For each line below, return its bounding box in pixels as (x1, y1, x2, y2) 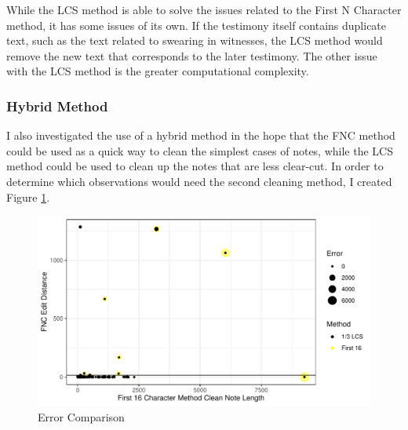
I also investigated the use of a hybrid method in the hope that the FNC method (6, 127, 395, 144)
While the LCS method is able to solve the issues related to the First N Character (6, 2, 402, 17)
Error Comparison (38, 408, 125, 425)
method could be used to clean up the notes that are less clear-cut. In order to (6, 158, 384, 174)
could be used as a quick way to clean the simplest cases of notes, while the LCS (6, 142, 393, 159)
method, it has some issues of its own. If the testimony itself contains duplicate (6, 16, 387, 33)
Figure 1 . (6, 188, 50, 205)
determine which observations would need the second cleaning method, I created (6, 173, 392, 189)
